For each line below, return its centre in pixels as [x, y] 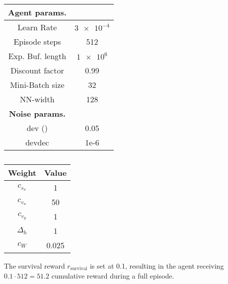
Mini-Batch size [37, 85]
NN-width [37, 99]
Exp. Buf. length [37, 56]
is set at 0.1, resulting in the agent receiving [157, 266]
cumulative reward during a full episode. [113, 275]
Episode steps [37, 41]
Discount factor [37, 70]
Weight [22, 173]
